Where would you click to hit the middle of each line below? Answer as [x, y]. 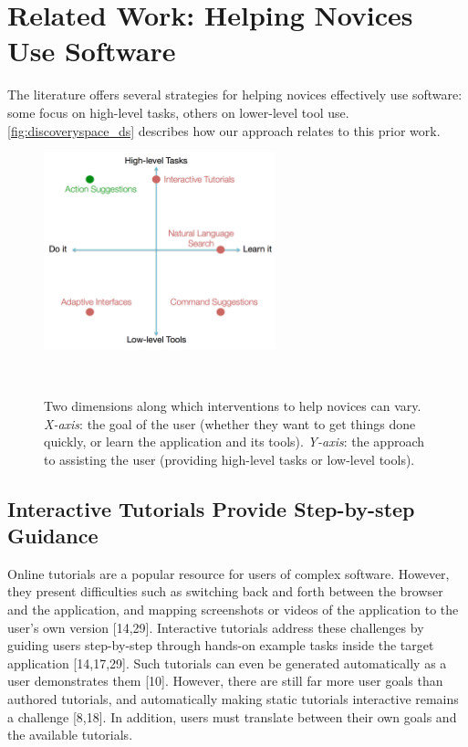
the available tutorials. [70, 735]
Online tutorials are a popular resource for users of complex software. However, [229, 573]
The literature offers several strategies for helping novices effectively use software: [235, 95]
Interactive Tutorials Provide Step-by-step [211, 508]
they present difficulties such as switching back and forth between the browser [225, 591]
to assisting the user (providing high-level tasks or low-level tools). [229, 459]
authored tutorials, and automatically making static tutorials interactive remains [233, 699]
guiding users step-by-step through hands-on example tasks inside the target [221, 645]
